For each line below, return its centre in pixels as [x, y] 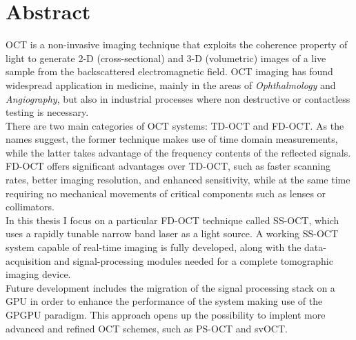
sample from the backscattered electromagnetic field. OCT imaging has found [169, 71]
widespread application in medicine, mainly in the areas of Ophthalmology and [171, 84]
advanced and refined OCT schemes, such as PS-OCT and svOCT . [147, 328]
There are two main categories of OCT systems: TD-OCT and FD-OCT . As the [175, 125]
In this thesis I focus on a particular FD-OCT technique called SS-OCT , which [172, 220]
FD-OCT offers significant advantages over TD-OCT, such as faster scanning [168, 166]
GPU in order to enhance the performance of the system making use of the [164, 301]
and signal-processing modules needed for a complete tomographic [194, 260]
